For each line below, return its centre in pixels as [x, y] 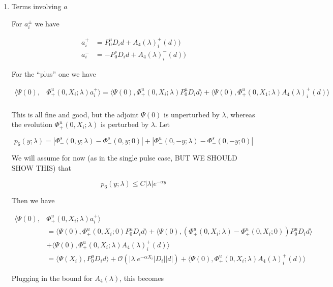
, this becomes [142, 278]
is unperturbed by [192, 114]
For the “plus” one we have [54, 73]
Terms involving [36, 6]
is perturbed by [125, 124]
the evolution [32, 124]
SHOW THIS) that [41, 168]
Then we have [33, 200]
